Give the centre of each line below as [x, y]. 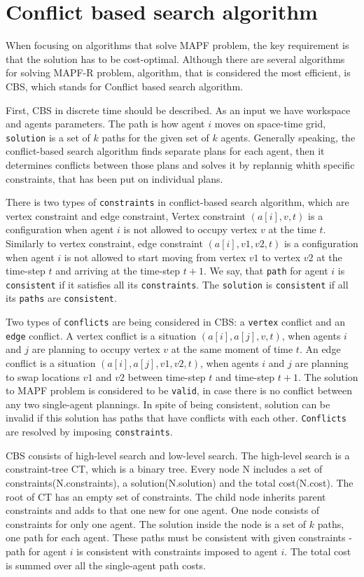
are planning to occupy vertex [96, 349]
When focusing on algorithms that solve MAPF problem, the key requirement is [177, 45]
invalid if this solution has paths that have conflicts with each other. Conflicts [176, 418]
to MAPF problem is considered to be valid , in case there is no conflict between [179, 390]
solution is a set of [48, 137]
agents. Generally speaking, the [288, 137]
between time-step [167, 376]
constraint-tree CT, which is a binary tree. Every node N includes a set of [164, 469]
